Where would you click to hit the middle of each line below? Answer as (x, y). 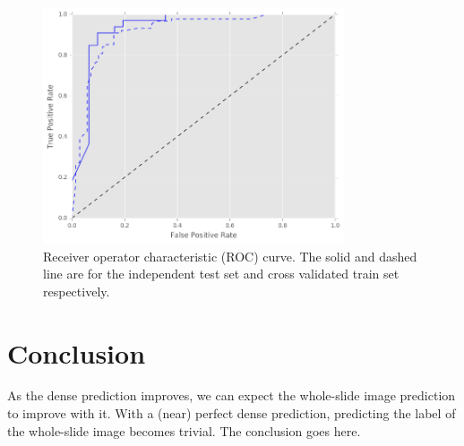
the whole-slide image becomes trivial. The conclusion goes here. (184, 430)
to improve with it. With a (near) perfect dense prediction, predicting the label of (232, 413)
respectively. (77, 291)
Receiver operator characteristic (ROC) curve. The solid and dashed (230, 256)
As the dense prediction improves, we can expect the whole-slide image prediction (232, 395)
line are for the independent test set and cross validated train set (221, 274)
